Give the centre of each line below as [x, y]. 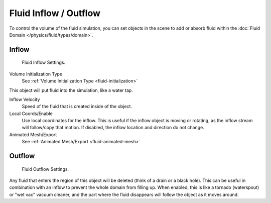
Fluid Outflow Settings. [45, 169]
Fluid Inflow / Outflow [55, 13]
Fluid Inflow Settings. [43, 62]
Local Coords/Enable [31, 114]
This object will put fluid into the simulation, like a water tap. [71, 90]
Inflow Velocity [25, 99]
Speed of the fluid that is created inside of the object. [77, 107]
